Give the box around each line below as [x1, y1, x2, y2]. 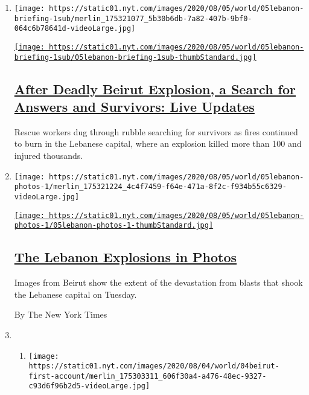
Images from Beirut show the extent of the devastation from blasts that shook [14, 276, 303, 289]
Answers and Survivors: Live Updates [14, 97, 255, 116]
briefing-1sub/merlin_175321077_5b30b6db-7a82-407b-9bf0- [14, 14, 252, 23]
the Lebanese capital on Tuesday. [14, 287, 137, 300]
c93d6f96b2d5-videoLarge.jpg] [28, 382, 150, 391]
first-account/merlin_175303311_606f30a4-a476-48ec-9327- [28, 371, 267, 381]
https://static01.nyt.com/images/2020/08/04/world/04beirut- [28, 362, 279, 371]
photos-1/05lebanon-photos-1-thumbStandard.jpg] [14, 221, 214, 230]
